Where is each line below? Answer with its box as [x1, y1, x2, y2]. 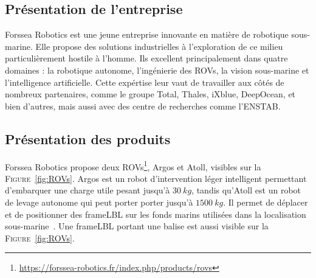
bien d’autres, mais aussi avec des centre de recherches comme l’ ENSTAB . [5, 99, 281, 112]
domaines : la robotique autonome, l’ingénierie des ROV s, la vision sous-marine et [5, 63, 309, 76]
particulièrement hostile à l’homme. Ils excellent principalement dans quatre [5, 52, 288, 64]
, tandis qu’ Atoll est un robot [191, 184, 301, 196]
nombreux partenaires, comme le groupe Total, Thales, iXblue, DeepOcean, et [5, 88, 296, 100]
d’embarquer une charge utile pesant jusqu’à [5, 184, 170, 196]
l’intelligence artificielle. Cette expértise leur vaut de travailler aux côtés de [5, 75, 284, 88]
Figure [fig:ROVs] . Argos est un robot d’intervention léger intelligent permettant [5, 172, 307, 184]
